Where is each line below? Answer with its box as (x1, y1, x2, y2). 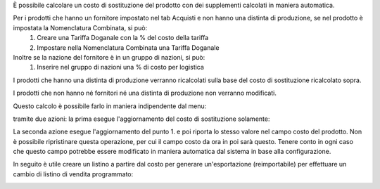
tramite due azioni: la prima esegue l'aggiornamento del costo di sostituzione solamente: (13, 115, 270, 123)
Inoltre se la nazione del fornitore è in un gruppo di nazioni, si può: (13, 53, 205, 61)
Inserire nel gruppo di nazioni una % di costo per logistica (37, 63, 204, 72)
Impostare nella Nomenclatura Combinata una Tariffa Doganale (37, 43, 220, 52)
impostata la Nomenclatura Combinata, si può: (13, 23, 148, 32)
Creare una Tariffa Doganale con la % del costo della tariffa (37, 34, 209, 42)
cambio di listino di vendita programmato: (13, 169, 134, 178)
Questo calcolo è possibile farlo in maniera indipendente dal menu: (13, 102, 207, 110)
